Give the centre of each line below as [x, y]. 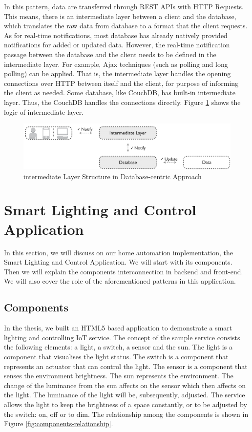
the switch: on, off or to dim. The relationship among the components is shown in [126, 414]
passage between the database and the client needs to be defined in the [110, 54]
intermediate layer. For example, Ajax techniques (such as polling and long [116, 64]
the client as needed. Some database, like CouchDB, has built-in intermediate [120, 93]
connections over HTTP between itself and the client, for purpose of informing [121, 83]
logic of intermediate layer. [44, 112]
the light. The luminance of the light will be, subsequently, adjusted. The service [125, 395]
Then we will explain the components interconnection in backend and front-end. [124, 271]
